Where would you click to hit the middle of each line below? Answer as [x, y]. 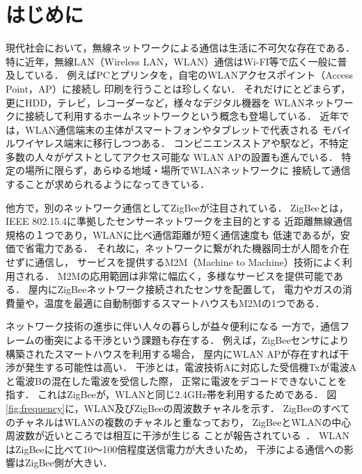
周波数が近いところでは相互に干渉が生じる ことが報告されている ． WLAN [178, 435]
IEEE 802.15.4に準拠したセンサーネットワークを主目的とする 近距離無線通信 [179, 221]
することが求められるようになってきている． [108, 184]
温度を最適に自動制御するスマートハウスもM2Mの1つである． [184, 302]
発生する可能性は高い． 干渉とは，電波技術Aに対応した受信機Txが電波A [190, 367]
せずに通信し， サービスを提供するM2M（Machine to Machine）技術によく [174, 262]
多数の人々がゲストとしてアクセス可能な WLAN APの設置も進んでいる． [172, 156]
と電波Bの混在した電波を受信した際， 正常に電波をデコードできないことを [176, 380]
